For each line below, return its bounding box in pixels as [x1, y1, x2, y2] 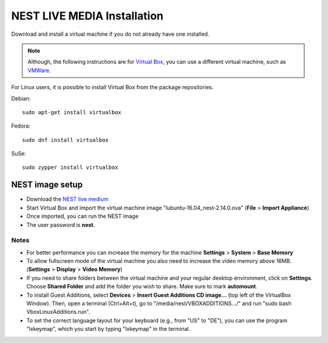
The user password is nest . [26, 221, 95, 228]
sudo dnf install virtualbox [22, 137, 109, 143]
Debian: [11, 95, 31, 102]
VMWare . [27, 67, 51, 74]
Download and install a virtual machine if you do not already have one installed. [11, 30, 210, 38]
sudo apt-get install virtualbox [22, 109, 121, 115]
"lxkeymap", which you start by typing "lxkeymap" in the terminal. [26, 325, 191, 333]
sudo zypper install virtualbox [22, 164, 118, 171]
